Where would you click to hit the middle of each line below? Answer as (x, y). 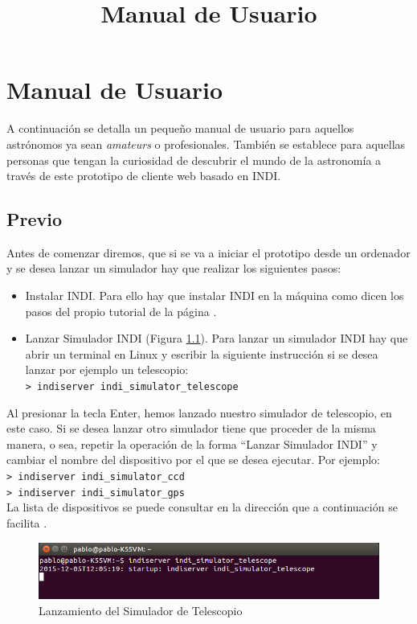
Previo (35, 219)
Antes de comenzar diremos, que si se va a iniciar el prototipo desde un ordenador (208, 252)
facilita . (27, 522)
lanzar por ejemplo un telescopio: (107, 369)
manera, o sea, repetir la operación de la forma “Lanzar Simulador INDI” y (192, 443)
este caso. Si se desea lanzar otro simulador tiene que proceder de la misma (191, 428)
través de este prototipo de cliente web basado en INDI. (144, 176)
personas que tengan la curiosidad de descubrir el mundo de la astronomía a (194, 160)
